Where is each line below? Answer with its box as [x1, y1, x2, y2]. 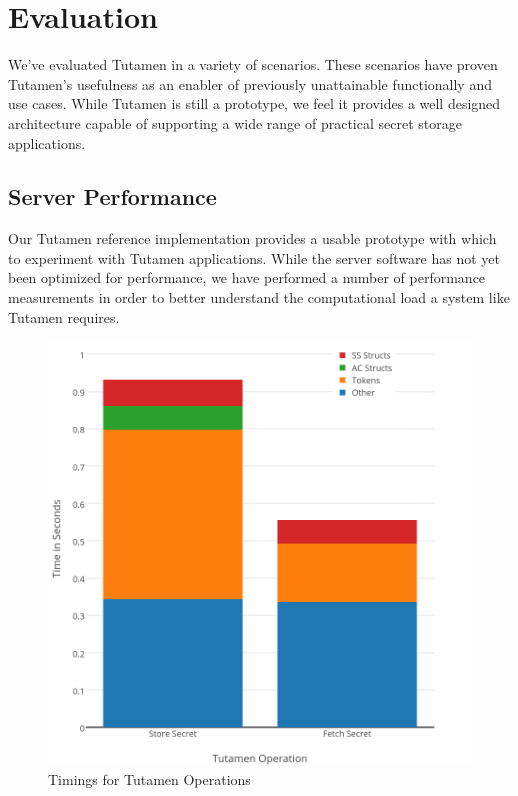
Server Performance [8, 181, 217, 212]
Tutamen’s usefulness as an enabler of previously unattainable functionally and [8, 73, 492, 94]
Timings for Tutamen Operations [48, 768, 251, 789]
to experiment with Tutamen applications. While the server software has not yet [8, 247, 500, 268]
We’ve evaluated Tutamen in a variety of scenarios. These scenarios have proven [8, 54, 498, 75]
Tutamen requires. [8, 306, 120, 327]
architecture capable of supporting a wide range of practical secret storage [8, 112, 462, 133]
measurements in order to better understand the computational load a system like [8, 287, 510, 308]
